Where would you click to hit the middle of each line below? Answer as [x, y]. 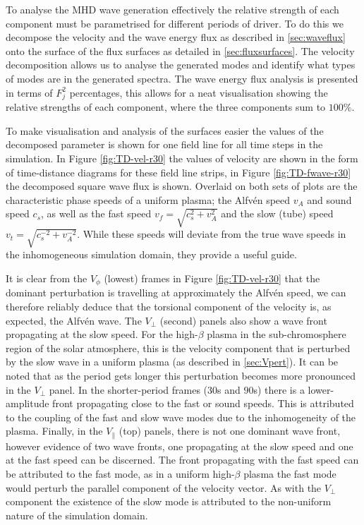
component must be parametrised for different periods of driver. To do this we [175, 23]
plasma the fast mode [290, 473]
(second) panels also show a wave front [243, 320]
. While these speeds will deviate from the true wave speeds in [212, 234]
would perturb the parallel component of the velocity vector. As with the [164, 487]
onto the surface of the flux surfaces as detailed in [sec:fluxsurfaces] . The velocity [180, 50]
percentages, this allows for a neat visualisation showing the [199, 92]
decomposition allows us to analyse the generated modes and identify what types [181, 65]
